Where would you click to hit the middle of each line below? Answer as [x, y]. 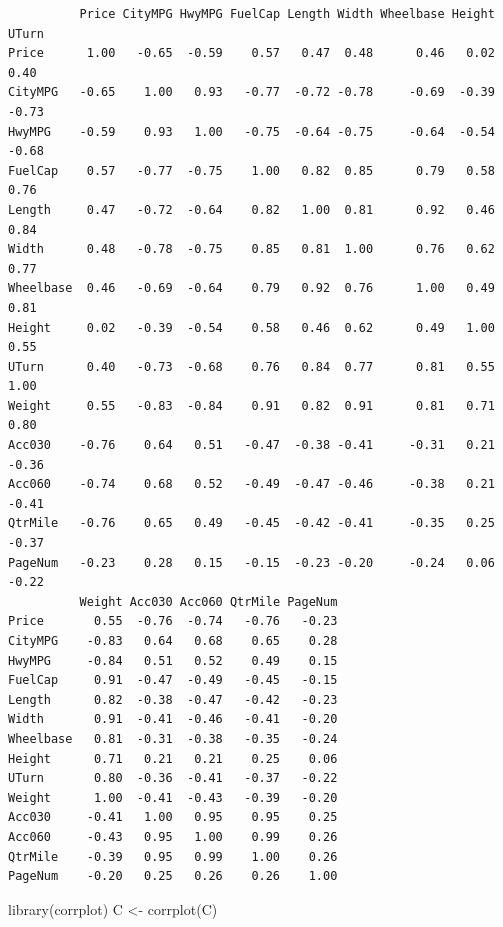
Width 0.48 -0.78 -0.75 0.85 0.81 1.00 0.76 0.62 [251, 249]
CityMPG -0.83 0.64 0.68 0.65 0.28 [173, 641]
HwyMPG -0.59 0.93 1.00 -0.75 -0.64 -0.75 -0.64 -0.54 [251, 131]
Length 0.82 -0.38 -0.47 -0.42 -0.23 [173, 699]
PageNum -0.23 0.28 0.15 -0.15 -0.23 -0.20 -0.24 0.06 [251, 562]
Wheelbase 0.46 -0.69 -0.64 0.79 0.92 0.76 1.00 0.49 [251, 288]
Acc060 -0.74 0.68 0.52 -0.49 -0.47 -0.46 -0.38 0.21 [251, 484]
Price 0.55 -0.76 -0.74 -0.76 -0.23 [173, 621]
